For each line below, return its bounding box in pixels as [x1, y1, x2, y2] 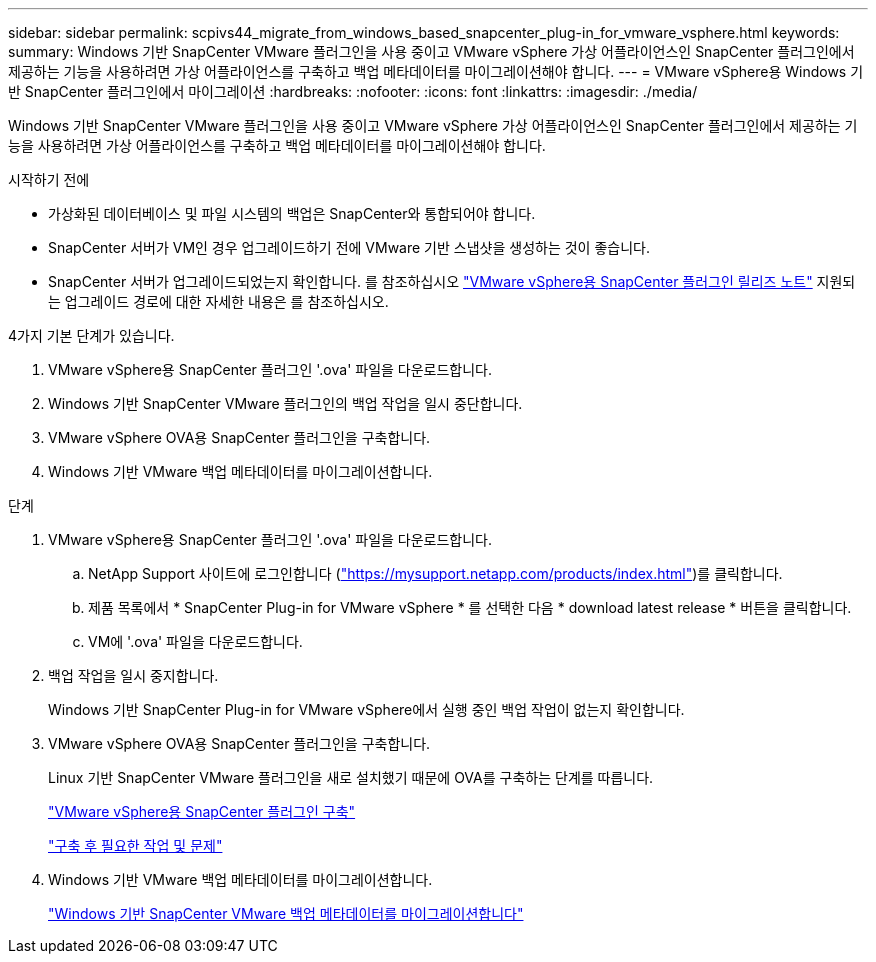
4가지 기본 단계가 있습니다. [8, 327, 175, 344]
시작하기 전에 [8, 171, 90, 188]
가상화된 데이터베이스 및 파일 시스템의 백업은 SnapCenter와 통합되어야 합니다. [48, 205, 536, 222]
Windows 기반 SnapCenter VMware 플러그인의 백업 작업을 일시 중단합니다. [48, 395, 523, 412]
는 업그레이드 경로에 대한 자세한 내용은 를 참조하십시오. [48, 293, 389, 310]
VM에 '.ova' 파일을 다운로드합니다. [88, 633, 303, 650]
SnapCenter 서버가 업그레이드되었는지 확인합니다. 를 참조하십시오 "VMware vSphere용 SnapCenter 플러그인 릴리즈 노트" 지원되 [48, 273, 856, 290]
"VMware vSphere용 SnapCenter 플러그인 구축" [48, 803, 356, 820]
